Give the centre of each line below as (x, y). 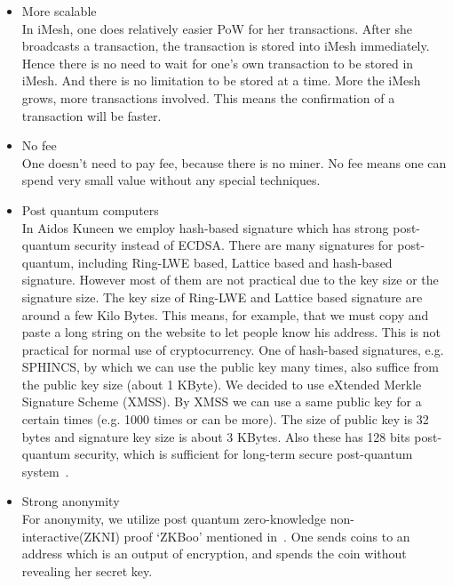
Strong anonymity (71, 501)
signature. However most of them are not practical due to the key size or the (230, 280)
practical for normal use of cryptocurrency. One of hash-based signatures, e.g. (233, 349)
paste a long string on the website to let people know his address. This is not (231, 332)
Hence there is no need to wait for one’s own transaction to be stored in (218, 63)
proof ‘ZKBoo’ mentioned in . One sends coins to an (267, 536)
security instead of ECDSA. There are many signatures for (234, 245)
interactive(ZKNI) (71, 536)
